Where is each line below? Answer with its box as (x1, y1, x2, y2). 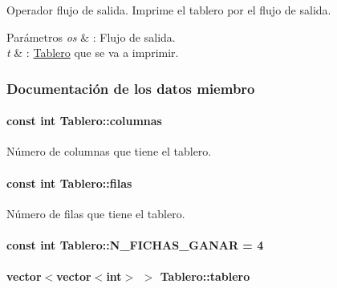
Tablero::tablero (160, 268, 250, 285)
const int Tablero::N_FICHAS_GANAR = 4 (6, 237, 264, 253)
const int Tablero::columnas (6, 112, 162, 129)
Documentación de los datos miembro (6, 78, 255, 98)
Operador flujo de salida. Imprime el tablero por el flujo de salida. (6, 2, 331, 18)
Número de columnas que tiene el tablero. (6, 143, 212, 160)
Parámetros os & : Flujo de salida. (6, 28, 176, 45)
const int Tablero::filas (6, 174, 132, 191)
